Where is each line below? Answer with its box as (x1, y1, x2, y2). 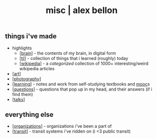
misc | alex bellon (46, 5, 118, 16)
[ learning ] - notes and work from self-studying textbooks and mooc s (12, 81, 150, 87)
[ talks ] (12, 96, 25, 102)
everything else (5, 110, 54, 119)
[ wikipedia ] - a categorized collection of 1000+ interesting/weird (19, 61, 149, 66)
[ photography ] (12, 76, 41, 82)
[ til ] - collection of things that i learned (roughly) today (19, 55, 128, 61)
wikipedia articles (19, 65, 55, 71)
